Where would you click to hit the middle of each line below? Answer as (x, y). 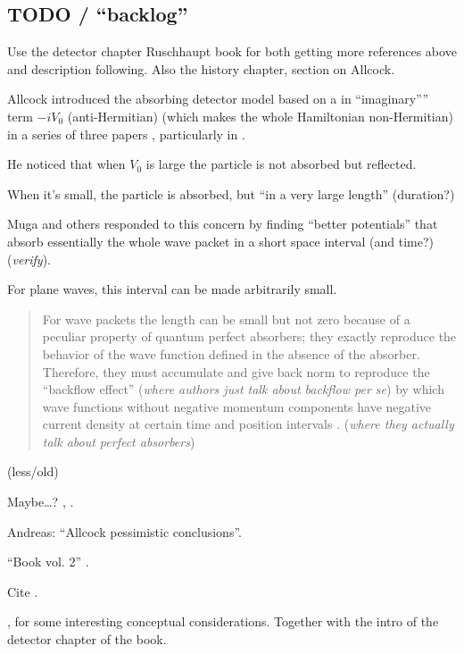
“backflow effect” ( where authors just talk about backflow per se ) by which (243, 389)
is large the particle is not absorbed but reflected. (281, 164)
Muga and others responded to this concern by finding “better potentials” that (223, 224)
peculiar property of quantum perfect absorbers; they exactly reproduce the (249, 336)
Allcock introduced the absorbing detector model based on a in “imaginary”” (218, 99)
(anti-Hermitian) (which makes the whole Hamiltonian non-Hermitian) (260, 116)
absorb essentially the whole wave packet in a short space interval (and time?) (221, 241)
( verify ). (29, 259)
